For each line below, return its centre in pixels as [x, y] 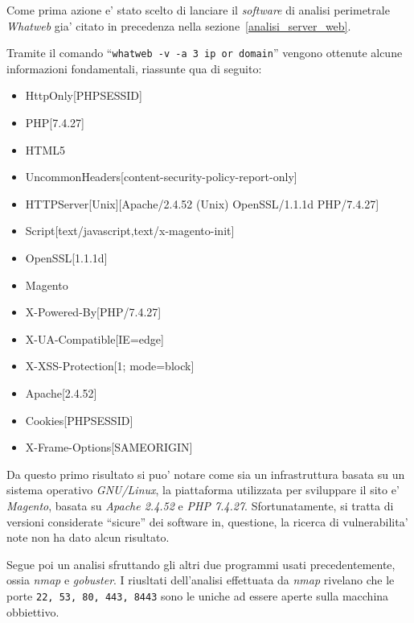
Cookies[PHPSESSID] [79, 420]
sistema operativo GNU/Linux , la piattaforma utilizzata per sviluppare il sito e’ [203, 490]
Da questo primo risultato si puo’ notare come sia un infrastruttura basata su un [206, 474]
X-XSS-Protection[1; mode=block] [110, 366]
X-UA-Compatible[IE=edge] [94, 338]
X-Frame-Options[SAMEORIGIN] [109, 447]
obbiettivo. [33, 611]
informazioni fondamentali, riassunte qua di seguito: [134, 68]
